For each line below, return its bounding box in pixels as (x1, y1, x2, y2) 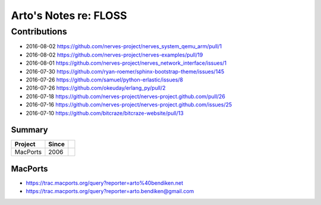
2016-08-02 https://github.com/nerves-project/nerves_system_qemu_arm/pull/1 (26, 43, 222, 50)
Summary (11, 125, 48, 135)
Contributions (11, 26, 68, 37)
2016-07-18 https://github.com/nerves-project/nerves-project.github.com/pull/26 (26, 93, 226, 100)
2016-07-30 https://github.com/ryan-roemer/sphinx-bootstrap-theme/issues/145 (26, 68, 225, 75)
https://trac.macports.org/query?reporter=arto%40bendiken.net (26, 179, 184, 187)
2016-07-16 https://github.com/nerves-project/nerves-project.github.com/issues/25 (26, 101, 232, 108)
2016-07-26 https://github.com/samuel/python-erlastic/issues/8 (26, 76, 184, 83)
